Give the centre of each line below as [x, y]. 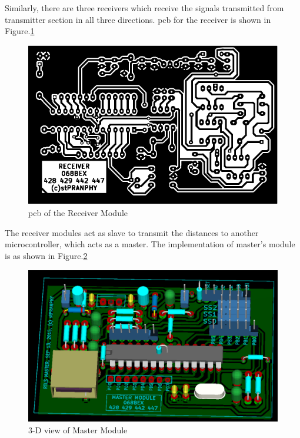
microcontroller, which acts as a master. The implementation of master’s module [150, 244]
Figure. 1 [20, 31]
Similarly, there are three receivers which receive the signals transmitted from [144, 8]
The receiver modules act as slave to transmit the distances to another [132, 232]
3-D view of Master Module [78, 429]
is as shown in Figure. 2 [46, 255]
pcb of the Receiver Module [78, 213]
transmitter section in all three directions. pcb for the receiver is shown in [138, 19]
